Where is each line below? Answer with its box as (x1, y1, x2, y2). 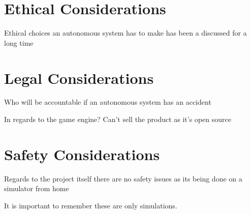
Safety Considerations (4, 143, 160, 164)
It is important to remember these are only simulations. (4, 200, 177, 210)
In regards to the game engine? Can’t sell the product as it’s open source (4, 114, 231, 125)
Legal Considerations (4, 67, 154, 88)
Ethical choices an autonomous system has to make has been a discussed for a (4, 27, 247, 38)
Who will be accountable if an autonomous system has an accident (4, 97, 211, 107)
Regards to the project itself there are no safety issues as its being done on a (4, 173, 242, 184)
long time (4, 37, 34, 48)
